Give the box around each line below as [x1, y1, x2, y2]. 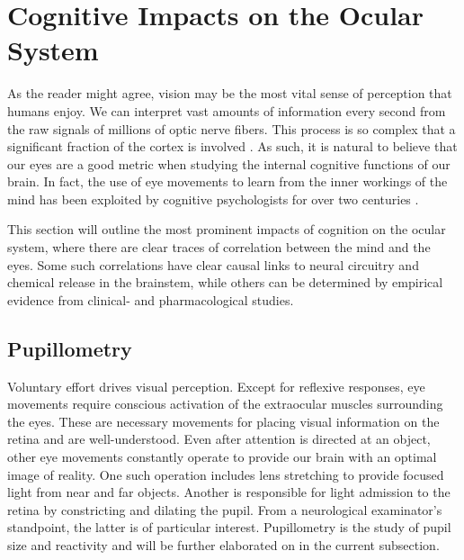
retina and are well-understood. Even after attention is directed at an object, [7, 429, 431, 448]
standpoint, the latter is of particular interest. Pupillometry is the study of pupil [7, 518, 451, 537]
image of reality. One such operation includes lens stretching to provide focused [7, 465, 444, 483]
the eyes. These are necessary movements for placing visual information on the [7, 411, 440, 430]
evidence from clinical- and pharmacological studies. [7, 290, 294, 309]
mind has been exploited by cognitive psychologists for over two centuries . [7, 189, 419, 208]
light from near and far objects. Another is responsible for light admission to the [7, 483, 451, 501]
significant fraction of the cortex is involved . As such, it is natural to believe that [7, 137, 458, 156]
